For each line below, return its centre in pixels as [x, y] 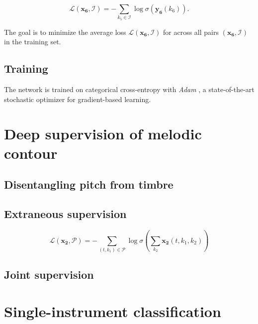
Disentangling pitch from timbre [89, 184]
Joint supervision [49, 274]
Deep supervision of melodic [103, 133]
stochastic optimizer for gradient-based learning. [78, 99]
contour [31, 153]
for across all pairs [191, 32]
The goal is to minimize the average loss [65, 32]
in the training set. [33, 42]
